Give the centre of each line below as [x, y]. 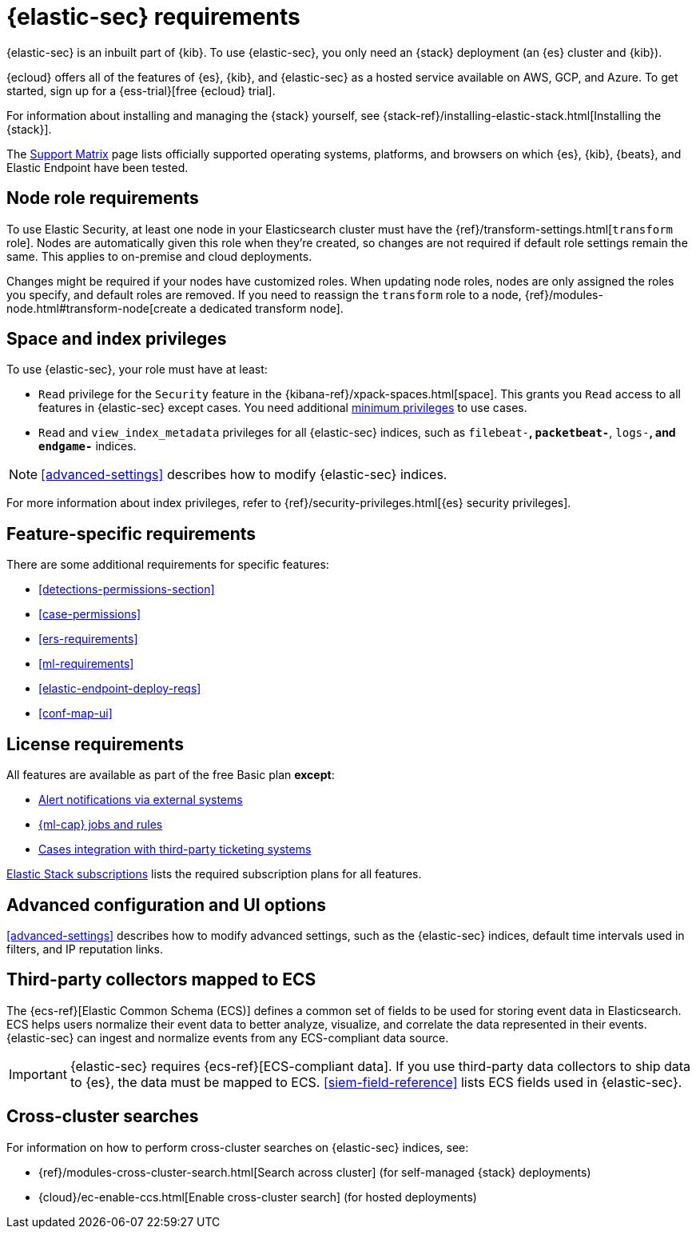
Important [38, 1074]
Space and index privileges [117, 339]
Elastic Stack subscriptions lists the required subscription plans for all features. [214, 874]
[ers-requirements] [88, 639]
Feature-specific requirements [131, 534]
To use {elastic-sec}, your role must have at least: [137, 370]
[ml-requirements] [86, 664]
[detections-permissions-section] [127, 590]
